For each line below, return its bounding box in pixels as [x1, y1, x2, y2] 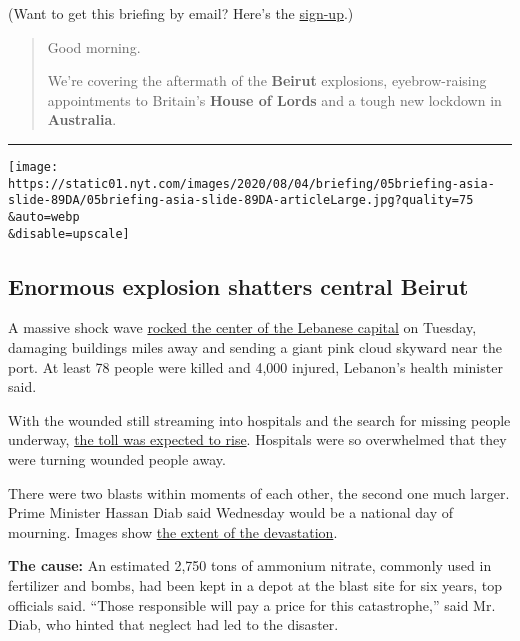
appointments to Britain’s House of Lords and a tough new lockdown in [47, 89, 502, 110]
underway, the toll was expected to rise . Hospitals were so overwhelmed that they [8, 429, 507, 450]
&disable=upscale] [8, 226, 130, 241]
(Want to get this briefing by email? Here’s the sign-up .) [8, 3, 354, 23]
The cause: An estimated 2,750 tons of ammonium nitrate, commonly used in [8, 555, 492, 576]
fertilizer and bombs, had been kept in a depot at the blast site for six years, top [8, 574, 503, 595]
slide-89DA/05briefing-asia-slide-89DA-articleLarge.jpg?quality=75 [8, 193, 474, 208]
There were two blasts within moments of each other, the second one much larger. [8, 482, 510, 503]
